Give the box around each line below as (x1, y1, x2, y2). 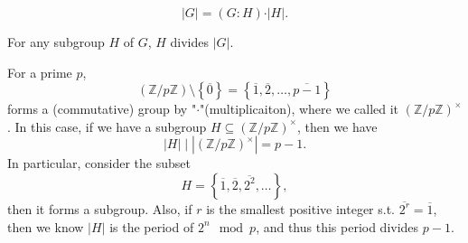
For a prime (7, 62, 72, 81)
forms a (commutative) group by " (7, 99, 197, 118)
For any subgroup (7, 33, 105, 51)
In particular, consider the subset (7, 154, 191, 173)
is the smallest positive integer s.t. (206, 199, 395, 218)
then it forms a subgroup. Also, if (7, 199, 192, 218)
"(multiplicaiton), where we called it (200, 99, 399, 118)
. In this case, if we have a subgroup (7, 117, 207, 136)
